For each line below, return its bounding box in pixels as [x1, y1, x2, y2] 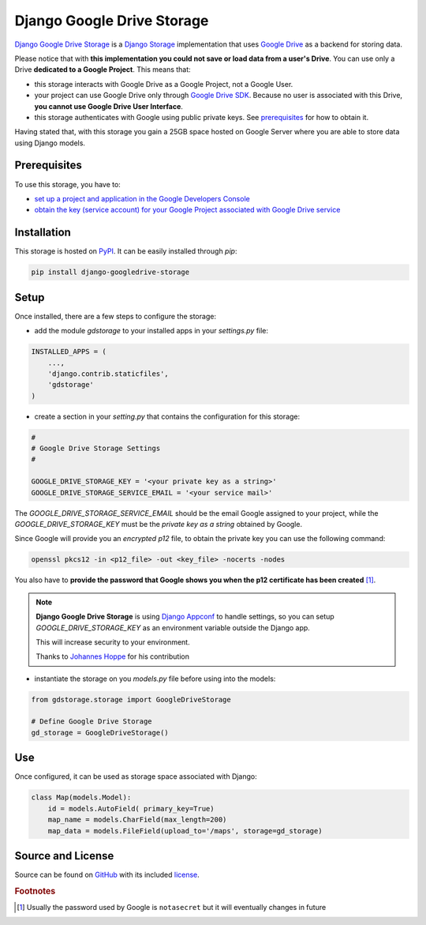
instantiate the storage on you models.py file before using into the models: [34, 674, 276, 683]
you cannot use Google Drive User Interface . [34, 101, 183, 111]
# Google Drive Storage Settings [31, 444, 161, 453]
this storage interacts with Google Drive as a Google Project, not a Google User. [34, 79, 293, 88]
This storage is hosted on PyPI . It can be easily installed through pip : [14, 246, 237, 256]
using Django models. [14, 138, 86, 148]
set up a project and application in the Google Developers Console [34, 194, 250, 203]
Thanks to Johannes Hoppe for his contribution [35, 652, 189, 661]
